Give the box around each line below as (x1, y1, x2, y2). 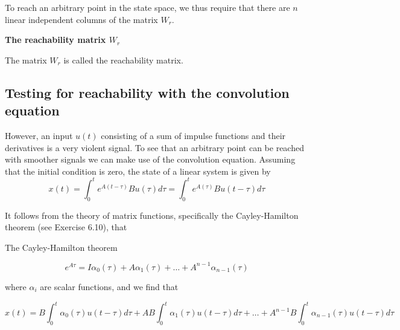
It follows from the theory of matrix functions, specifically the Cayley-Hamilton (5, 209, 299, 221)
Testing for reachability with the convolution (5, 83, 290, 102)
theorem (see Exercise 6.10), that (5, 221, 127, 233)
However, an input (5, 129, 73, 141)
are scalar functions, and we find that (40, 280, 179, 293)
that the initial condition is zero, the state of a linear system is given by (5, 164, 271, 177)
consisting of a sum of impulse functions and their (101, 129, 286, 141)
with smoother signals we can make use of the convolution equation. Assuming (5, 153, 296, 166)
